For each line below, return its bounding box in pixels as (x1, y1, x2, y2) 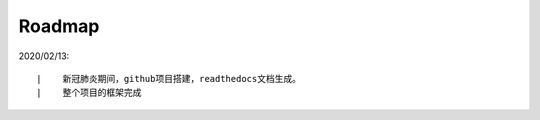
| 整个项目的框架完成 (36, 87, 142, 99)
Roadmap (18, 15, 100, 37)
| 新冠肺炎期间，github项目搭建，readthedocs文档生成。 (36, 73, 302, 84)
